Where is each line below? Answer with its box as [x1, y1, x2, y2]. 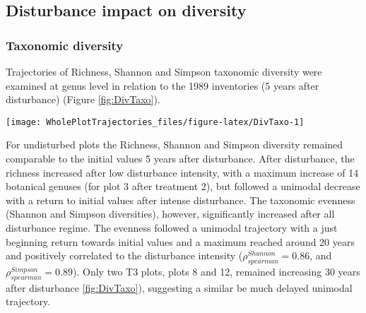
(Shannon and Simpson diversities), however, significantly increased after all [6, 206, 335, 221]
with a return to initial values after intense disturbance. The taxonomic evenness [6, 192, 355, 207]
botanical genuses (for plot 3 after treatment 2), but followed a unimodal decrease [6, 179, 360, 194]
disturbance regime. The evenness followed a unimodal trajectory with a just [6, 220, 338, 235]
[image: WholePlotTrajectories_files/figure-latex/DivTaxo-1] [6, 117, 305, 127]
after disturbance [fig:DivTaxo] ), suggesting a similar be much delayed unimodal [6, 280, 353, 295]
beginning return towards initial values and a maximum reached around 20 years [6, 234, 355, 249]
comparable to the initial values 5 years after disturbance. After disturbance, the [6, 151, 355, 166]
